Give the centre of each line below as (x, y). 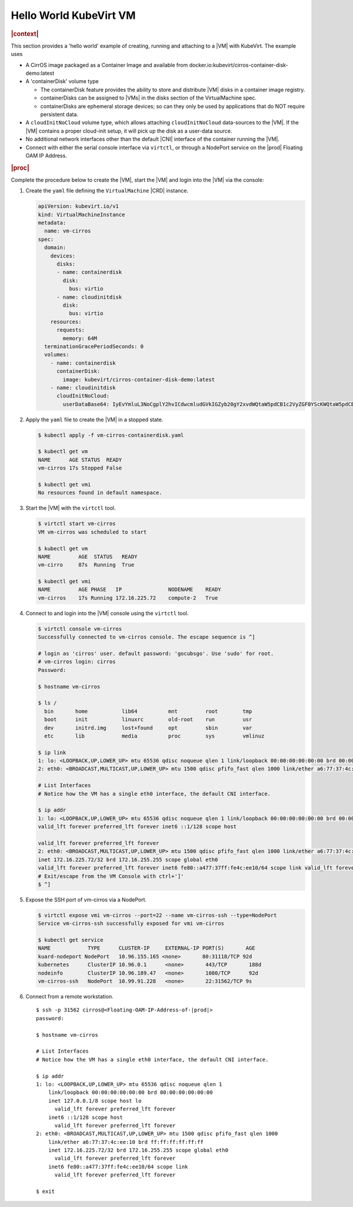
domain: (55, 248)
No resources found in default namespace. (100, 493)
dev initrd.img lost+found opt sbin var (148, 728)
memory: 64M (80, 338)
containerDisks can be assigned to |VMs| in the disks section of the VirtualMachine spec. (149, 98)
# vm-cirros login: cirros (77, 662)
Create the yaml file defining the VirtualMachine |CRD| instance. (107, 191)
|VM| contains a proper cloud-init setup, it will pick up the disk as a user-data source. (129, 131)
